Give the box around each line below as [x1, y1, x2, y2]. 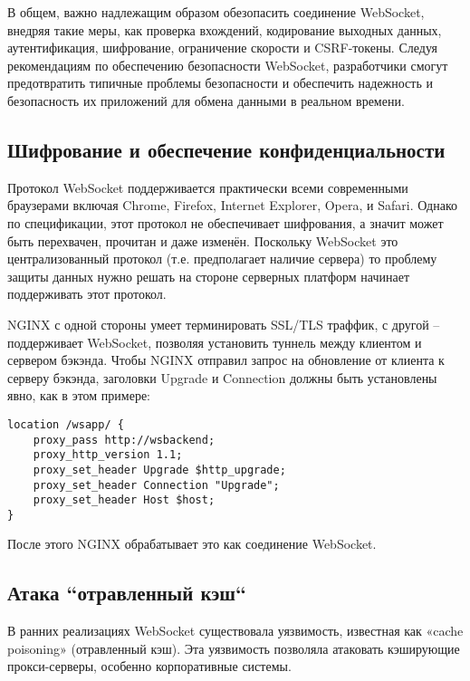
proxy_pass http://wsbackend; [33, 433, 216, 446]
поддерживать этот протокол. [7, 284, 167, 303]
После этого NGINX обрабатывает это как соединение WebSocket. [7, 534, 377, 553]
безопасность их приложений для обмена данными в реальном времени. [7, 91, 405, 110]
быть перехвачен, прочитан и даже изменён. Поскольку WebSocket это [7, 231, 398, 250]
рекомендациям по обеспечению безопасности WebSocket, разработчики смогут [7, 55, 448, 74]
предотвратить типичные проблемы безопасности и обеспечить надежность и [7, 73, 433, 92]
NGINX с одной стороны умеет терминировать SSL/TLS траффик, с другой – [7, 314, 440, 333]
